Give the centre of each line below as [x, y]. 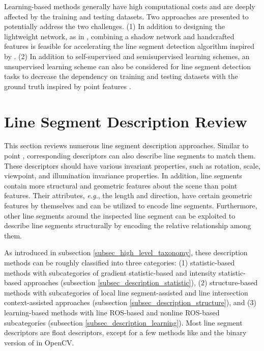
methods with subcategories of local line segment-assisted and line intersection [126, 292]
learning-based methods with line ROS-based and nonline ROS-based [112, 312]
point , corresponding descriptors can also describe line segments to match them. [130, 156]
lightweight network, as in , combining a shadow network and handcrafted [119, 36]
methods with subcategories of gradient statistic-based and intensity [110, 272]
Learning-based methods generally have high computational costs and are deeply [130, 6]
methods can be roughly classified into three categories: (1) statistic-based [120, 262]
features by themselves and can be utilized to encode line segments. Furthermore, [131, 206]
